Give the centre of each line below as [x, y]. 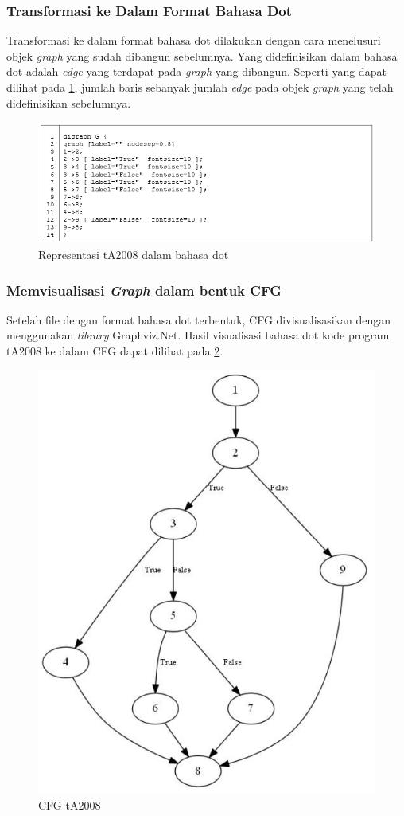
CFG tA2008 [70, 805]
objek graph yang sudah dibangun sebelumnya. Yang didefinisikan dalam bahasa [202, 55]
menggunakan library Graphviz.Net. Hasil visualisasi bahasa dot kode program [198, 335]
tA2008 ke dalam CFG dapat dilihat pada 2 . [115, 351]
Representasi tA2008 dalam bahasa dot [134, 255]
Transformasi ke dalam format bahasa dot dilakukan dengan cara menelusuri [194, 40]
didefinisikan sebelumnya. [69, 102]
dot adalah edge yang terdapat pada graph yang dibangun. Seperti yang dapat [196, 71]
